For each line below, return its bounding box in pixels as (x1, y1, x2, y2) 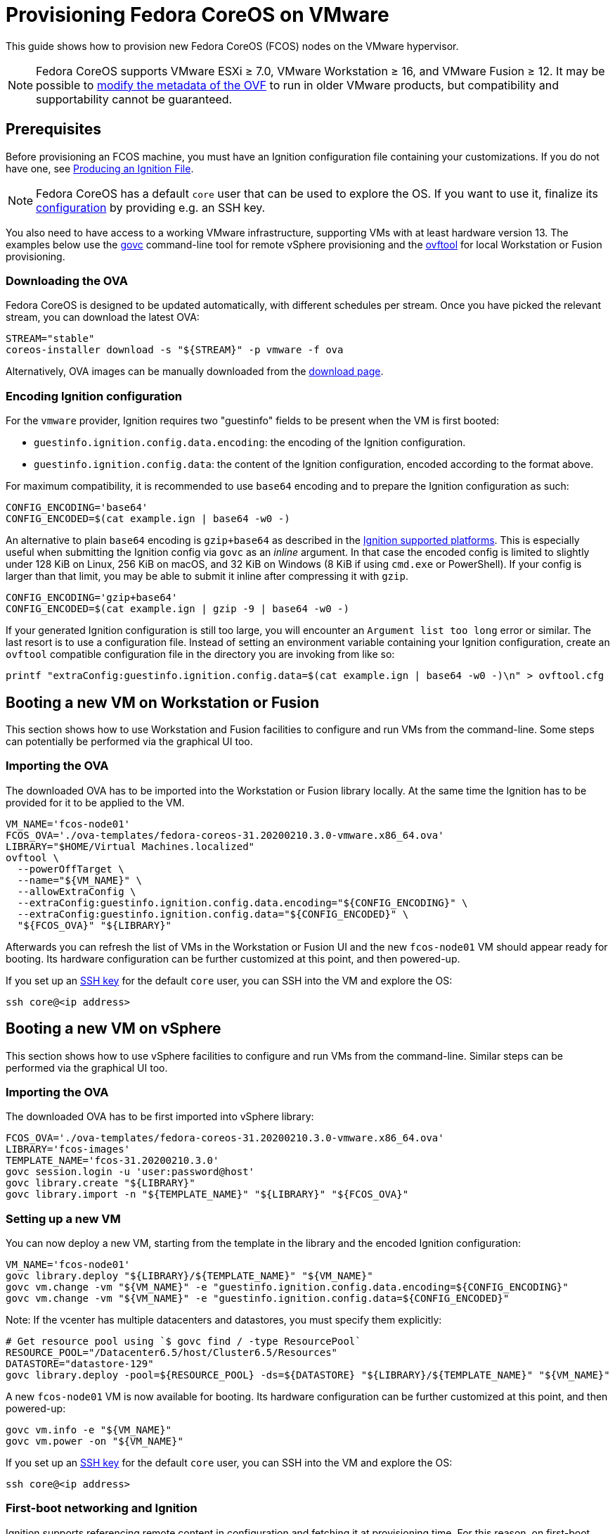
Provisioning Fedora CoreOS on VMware (6, 3, 389, 27)
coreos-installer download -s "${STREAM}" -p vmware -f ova (6, 344, 344, 356)
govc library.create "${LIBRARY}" (6, 1177, 195, 1189)
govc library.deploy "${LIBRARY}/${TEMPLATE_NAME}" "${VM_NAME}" (6, 1270, 373, 1282)
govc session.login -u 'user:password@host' (6, 1166, 255, 1178)
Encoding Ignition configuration (6, 388, 183, 403)
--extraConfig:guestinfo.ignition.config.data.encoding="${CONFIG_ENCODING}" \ (17, 896, 468, 908)
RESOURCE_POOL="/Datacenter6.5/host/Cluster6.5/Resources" (6, 1347, 338, 1359)
